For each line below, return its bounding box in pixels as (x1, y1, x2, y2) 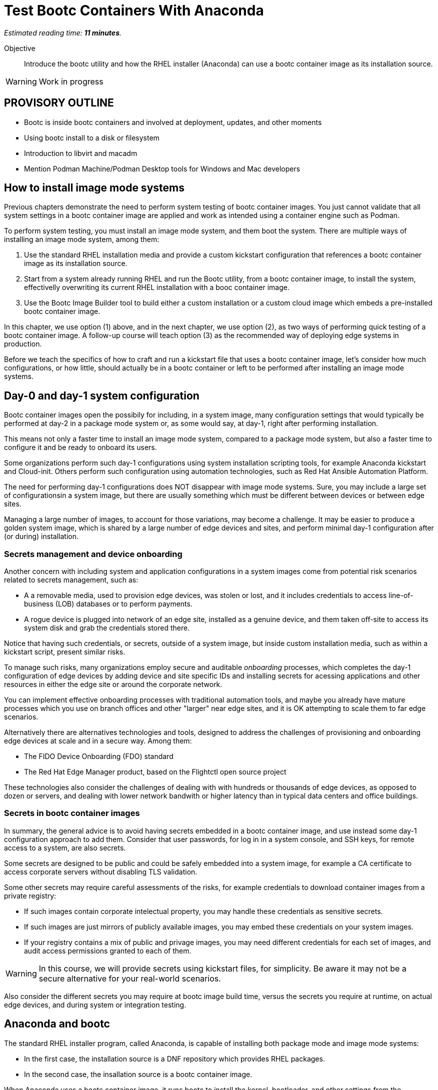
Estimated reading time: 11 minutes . (4, 28, 121, 37)
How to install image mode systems (4, 181, 184, 194)
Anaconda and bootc (4, 1017, 110, 1030)
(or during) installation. (4, 532, 78, 541)
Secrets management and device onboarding (4, 548, 182, 559)
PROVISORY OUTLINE (4, 96, 114, 109)
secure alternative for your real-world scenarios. (38, 973, 221, 983)
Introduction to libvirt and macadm (24, 148, 137, 157)
